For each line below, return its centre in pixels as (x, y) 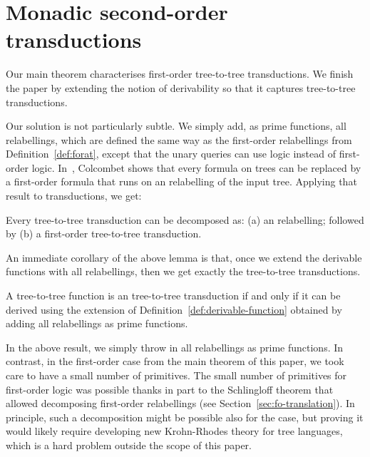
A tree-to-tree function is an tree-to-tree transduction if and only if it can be (173, 296)
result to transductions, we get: (74, 196)
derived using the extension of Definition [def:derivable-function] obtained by (174, 309)
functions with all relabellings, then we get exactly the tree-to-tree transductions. (183, 271)
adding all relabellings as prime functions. (97, 323)
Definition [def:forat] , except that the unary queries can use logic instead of (171, 154)
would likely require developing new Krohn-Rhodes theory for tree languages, (174, 431)
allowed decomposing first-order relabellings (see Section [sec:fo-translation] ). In (180, 403)
